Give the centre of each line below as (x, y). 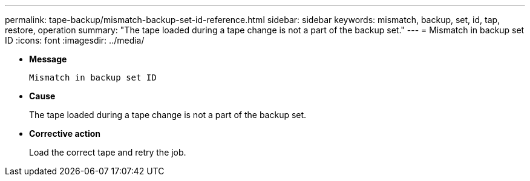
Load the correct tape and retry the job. (108, 152)
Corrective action (65, 133)
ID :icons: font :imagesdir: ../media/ (75, 40)
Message (48, 59)
